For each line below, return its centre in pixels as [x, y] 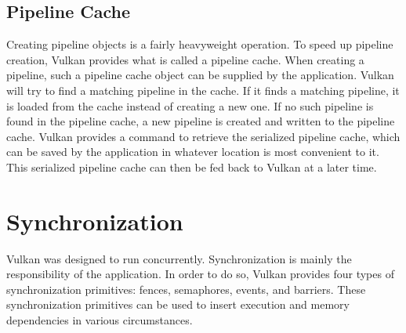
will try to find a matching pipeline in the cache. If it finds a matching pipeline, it [203, 90]
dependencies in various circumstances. [100, 320]
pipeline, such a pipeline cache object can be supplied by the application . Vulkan [200, 75]
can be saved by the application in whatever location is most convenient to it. [193, 152]
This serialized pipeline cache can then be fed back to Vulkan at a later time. [192, 166]
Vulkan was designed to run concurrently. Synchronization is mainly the [179, 258]
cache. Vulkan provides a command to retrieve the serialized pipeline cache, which [203, 136]
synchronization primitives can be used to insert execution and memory [178, 304]
